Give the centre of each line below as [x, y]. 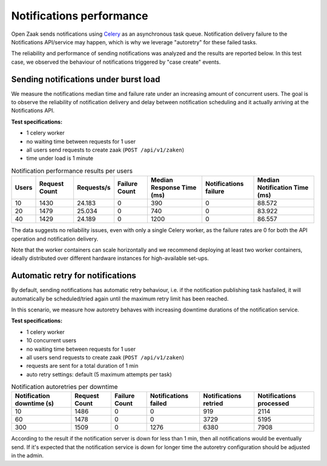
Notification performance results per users [72, 171]
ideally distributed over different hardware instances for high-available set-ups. [110, 258]
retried [213, 404]
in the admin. [27, 456]
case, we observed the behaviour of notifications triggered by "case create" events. [116, 62]
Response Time [173, 188]
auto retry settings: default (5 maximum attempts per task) [99, 374]
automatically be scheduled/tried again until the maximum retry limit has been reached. [120, 298]
